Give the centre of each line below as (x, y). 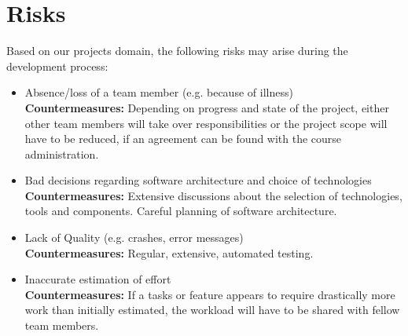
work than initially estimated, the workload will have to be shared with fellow (212, 310)
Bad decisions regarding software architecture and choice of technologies (198, 180)
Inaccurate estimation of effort (98, 279)
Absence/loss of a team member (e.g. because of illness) (159, 92)
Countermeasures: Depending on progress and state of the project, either (207, 107)
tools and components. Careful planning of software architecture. (181, 211)
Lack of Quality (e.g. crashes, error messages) (134, 237)
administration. (62, 153)
